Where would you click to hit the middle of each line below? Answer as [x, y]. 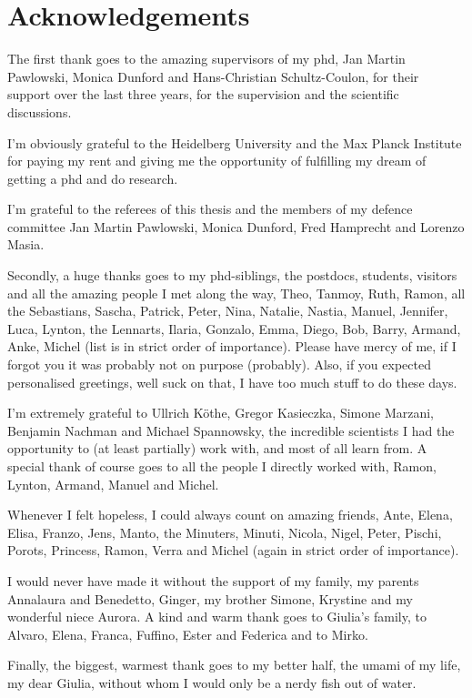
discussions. [40, 111]
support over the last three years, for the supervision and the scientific [203, 94]
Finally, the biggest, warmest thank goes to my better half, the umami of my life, [234, 665]
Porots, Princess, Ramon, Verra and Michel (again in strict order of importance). [233, 550]
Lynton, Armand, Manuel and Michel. [113, 484]
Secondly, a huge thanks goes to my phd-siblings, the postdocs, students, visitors [232, 275]
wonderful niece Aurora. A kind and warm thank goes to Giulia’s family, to [217, 617]
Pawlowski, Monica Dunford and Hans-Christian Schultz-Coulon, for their [213, 76]
